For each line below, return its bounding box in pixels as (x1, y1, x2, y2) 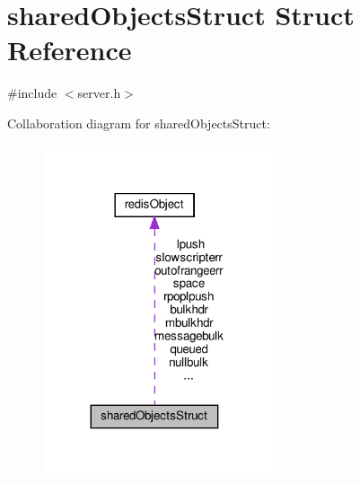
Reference (7, 31, 132, 68)
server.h (77, 84, 121, 102)
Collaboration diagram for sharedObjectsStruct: (7, 113, 270, 132)
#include (7, 84, 57, 102)
